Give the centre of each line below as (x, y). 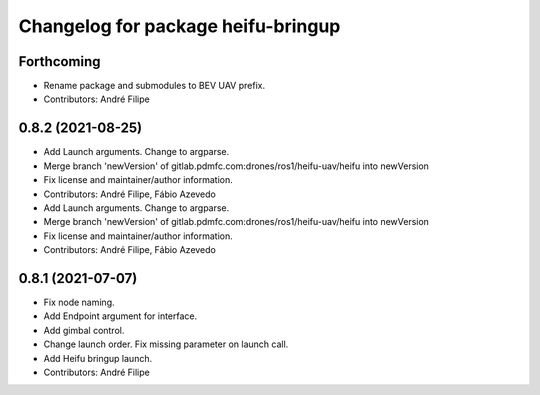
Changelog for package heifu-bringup (179, 26)
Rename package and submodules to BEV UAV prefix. (154, 86)
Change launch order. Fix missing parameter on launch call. (166, 344)
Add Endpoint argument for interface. (120, 316)
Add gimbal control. (84, 330)
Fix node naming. (79, 302)
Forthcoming (59, 61)
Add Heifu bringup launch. (98, 358)
